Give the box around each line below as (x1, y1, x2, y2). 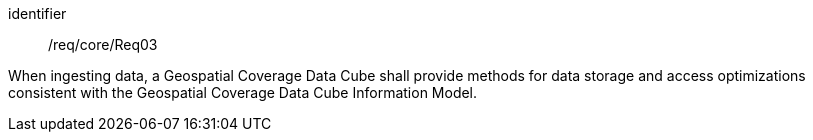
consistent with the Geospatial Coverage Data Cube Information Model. (8, 84, 478, 101)
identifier (8, 5, 67, 22)
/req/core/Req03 (48, 36, 158, 53)
